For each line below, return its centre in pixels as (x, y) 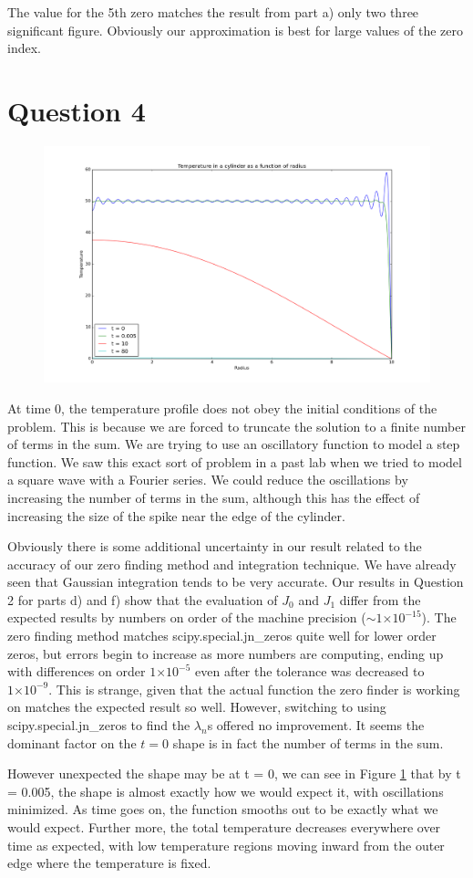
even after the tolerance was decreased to (310, 671)
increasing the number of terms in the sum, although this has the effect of (214, 497)
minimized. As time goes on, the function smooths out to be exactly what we (223, 809)
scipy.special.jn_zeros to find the (99, 725)
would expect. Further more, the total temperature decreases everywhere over (224, 827)
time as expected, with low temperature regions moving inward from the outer (226, 845)
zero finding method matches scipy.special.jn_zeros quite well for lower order (222, 636)
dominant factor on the (72, 742)
